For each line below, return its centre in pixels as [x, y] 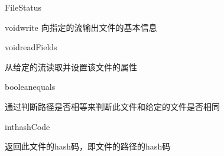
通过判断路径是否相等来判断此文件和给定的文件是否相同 [112, 106]
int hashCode [27, 126]
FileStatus [23, 7]
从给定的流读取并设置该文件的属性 [71, 66]
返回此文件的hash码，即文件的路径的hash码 [88, 146]
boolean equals [30, 87]
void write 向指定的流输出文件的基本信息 [81, 27]
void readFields [31, 47]
